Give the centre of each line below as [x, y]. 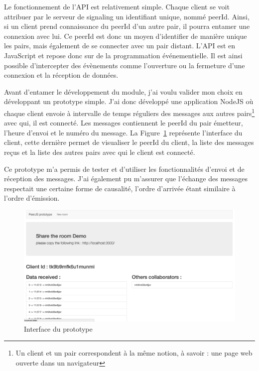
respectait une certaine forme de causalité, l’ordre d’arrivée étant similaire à [120, 188]
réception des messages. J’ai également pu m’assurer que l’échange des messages [126, 179]
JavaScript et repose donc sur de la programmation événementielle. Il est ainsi [123, 55]
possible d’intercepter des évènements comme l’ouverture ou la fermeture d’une [125, 65]
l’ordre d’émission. [32, 198]
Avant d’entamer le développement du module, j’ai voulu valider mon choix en [123, 91]
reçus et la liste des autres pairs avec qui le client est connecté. [100, 152]
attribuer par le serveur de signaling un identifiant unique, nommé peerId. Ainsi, [127, 16]
